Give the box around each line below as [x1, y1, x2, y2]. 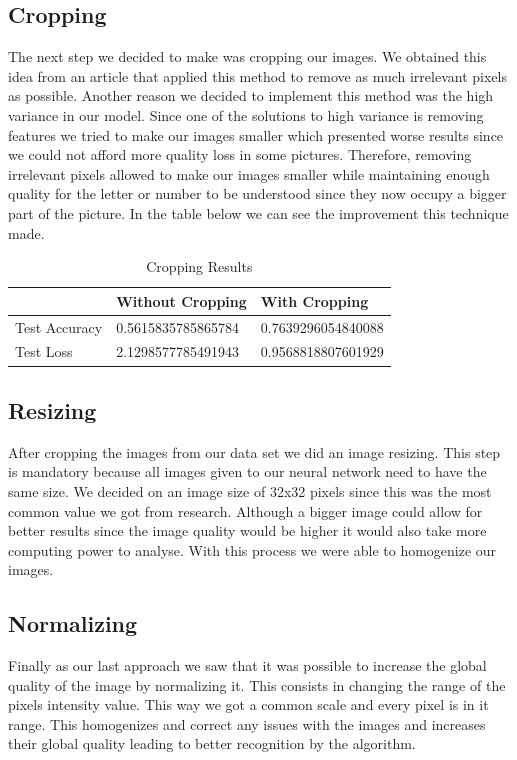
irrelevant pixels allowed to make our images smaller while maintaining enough [8, 163, 490, 184]
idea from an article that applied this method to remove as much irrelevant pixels [8, 65, 507, 86]
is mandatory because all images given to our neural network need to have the [8, 461, 487, 482]
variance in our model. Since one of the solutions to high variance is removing [8, 104, 484, 125]
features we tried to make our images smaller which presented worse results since [8, 124, 504, 145]
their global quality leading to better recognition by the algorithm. [8, 733, 416, 754]
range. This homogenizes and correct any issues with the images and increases [8, 713, 486, 734]
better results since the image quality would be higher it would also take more [8, 520, 487, 541]
